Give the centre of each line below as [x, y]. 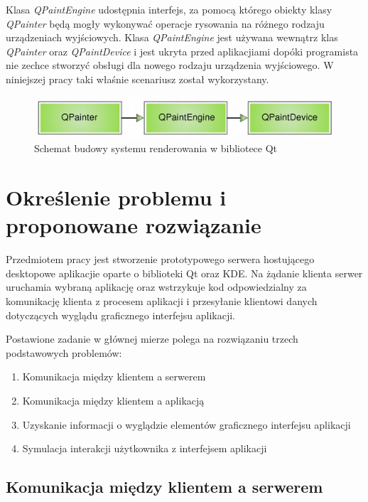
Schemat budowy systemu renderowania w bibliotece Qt [156, 148]
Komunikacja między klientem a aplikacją [113, 400]
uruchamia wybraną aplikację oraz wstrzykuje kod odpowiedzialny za [156, 287]
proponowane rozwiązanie [134, 225]
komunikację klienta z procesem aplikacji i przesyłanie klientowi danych [162, 300]
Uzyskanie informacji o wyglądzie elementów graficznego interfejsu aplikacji [186, 424]
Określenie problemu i [116, 197]
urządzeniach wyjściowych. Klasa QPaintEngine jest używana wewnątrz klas [172, 37]
